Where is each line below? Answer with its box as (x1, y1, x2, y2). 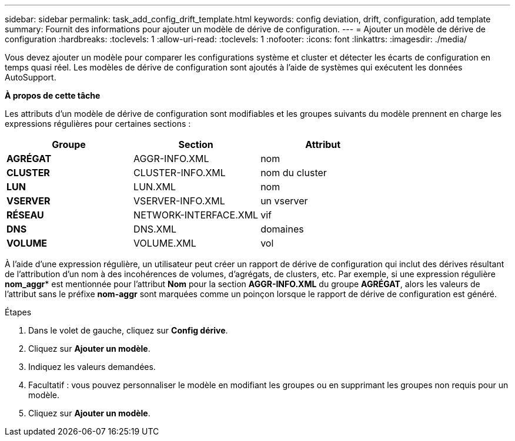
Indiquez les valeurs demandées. (28, 362, 156, 372)
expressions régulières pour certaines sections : (5, 119, 191, 129)
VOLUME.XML (133, 237, 196, 249)
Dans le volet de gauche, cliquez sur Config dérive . (28, 325, 228, 335)
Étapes (5, 307, 32, 317)
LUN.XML (133, 181, 176, 193)
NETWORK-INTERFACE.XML (133, 209, 259, 221)
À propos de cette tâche (5, 90, 101, 100)
